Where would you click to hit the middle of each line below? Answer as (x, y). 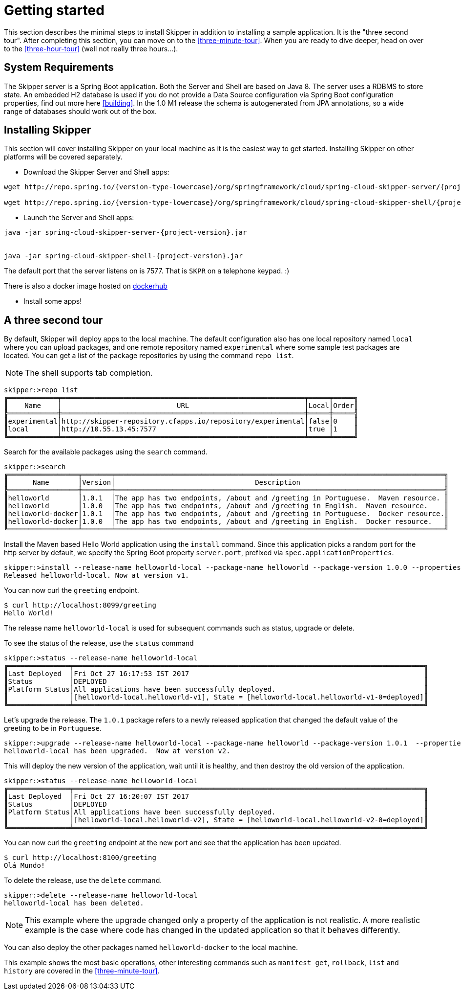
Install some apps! (53, 301)
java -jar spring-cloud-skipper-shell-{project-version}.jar (123, 256)
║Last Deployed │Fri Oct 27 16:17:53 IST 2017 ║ (216, 674)
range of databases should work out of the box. (80, 111)
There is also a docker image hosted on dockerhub (86, 286)
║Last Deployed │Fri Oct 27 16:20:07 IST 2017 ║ (216, 797)
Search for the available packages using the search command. (106, 452)
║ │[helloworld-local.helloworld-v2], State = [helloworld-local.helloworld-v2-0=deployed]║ (216, 820)
